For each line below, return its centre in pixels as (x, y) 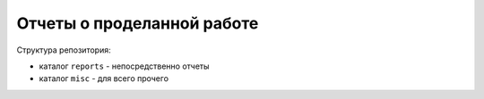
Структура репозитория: (64, 50)
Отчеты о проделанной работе (138, 23)
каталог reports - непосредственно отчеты (124, 66)
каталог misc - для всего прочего (104, 78)
